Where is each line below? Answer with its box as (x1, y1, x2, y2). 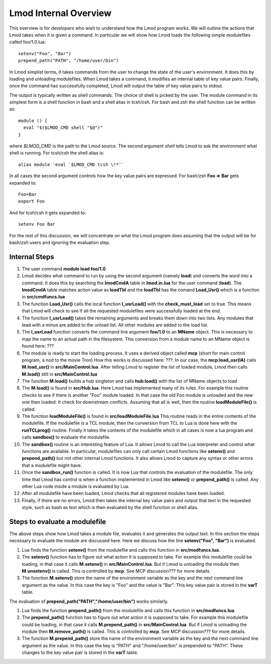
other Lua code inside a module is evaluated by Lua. (22, 483, 130, 489)
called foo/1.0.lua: (9, 39, 46, 45)
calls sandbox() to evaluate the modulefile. (22, 434, 110, 440)
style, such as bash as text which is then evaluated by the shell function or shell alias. (22, 505, 199, 511)
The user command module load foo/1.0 (22, 266, 106, 272)
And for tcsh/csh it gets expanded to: (9, 210, 86, 216)
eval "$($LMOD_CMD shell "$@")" (23, 125, 103, 130)
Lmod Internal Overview (9, 8, 112, 19)
